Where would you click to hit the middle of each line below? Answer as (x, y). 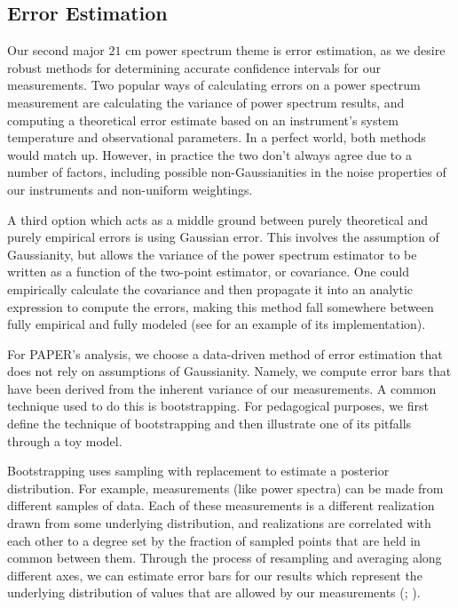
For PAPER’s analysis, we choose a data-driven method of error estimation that (225, 353)
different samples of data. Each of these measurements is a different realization (221, 505)
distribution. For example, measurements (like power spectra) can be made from (225, 488)
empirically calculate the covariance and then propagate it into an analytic (210, 288)
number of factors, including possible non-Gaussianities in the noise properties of (227, 172)
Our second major (56, 50)
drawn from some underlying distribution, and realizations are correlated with (219, 523)
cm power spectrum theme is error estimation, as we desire (285, 50)
